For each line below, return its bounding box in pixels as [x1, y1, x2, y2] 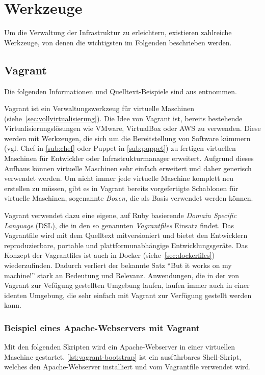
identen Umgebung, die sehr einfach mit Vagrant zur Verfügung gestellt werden [4, 289, 252, 300]
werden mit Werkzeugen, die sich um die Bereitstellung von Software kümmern [4, 132, 251, 143]
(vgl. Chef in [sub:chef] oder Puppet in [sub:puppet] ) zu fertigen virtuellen [4, 143, 236, 153]
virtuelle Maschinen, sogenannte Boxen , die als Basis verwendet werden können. [4, 193, 253, 203]
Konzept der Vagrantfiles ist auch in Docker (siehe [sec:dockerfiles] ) [4, 250, 215, 260]
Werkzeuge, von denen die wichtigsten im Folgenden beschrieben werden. [4, 37, 232, 47]
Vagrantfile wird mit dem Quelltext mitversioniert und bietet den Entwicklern [4, 230, 248, 240]
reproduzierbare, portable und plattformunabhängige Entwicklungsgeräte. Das [4, 239, 248, 250]
